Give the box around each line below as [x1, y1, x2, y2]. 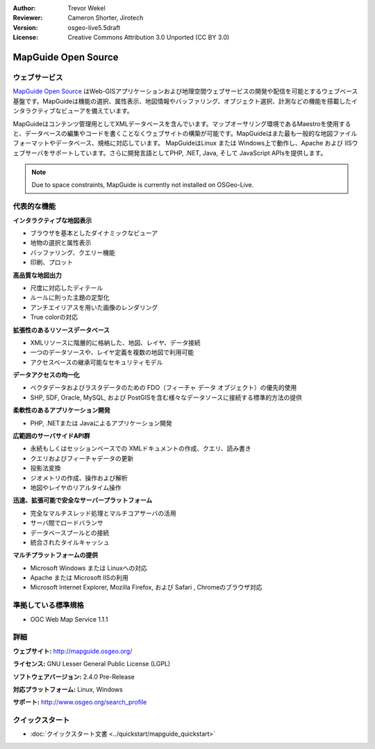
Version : [12, 23, 38, 31]
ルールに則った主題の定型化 [30, 293, 110, 302]
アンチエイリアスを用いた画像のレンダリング [30, 303, 158, 311]
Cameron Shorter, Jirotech [67, 14, 144, 22]
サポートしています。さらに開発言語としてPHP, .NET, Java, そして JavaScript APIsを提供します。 [49, 148, 327, 157]
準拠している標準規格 [12, 601, 85, 610]
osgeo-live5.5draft [67, 23, 121, 31]
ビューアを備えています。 [61, 107, 133, 115]
